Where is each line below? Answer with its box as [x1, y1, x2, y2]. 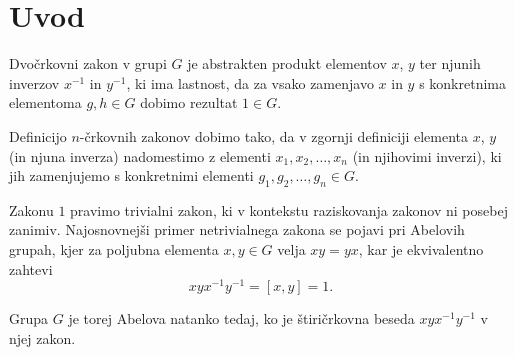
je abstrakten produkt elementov [187, 53, 387, 74]
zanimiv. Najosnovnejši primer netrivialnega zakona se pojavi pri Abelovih [9, 219, 465, 240]
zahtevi [9, 258, 53, 279]
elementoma [9, 92, 82, 113]
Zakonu [9, 199, 54, 220]
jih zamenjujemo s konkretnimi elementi [9, 165, 254, 186]
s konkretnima [419, 72, 506, 93]
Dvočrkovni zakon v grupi [9, 53, 167, 74]
